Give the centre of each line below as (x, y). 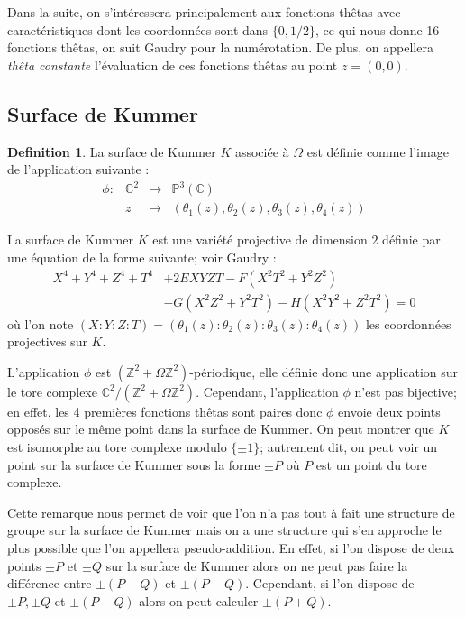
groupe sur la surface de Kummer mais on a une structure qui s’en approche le (224, 530)
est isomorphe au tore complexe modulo (117, 446)
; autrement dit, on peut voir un (349, 446)
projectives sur (47, 341)
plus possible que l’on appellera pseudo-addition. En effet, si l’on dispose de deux (231, 547)
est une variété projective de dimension (260, 239)
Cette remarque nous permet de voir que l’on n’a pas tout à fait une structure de (231, 512)
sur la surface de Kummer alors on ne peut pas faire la (257, 565)
